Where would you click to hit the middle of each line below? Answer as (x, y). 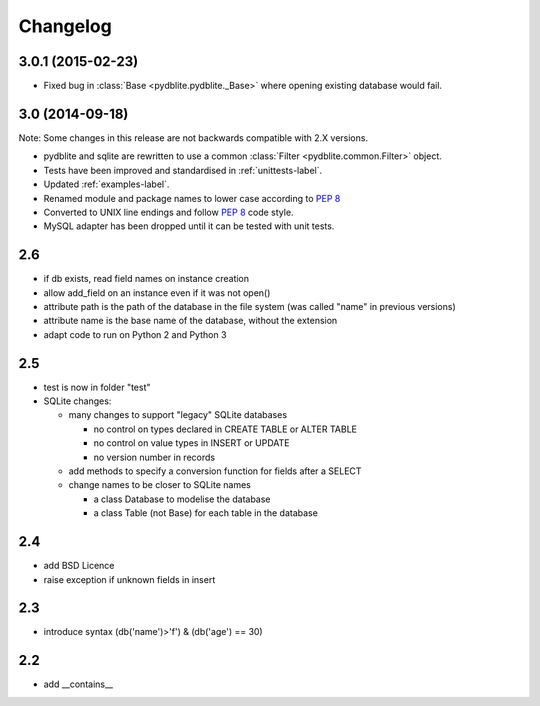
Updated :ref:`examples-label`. (106, 184)
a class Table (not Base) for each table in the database (206, 513)
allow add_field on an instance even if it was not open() (157, 292)
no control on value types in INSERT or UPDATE (191, 443)
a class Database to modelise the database (182, 499)
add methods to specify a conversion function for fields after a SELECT (215, 471)
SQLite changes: (77, 401)
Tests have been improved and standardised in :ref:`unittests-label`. (183, 170)
